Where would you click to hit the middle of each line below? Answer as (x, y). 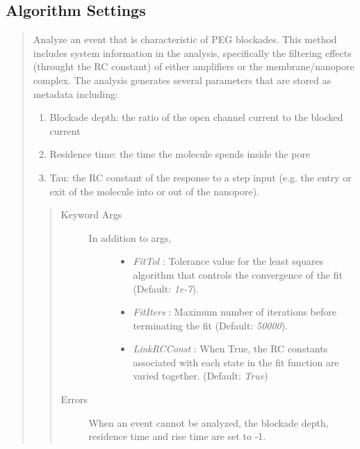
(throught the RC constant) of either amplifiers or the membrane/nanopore (194, 66)
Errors (74, 399)
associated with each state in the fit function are (236, 362)
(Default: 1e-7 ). (166, 288)
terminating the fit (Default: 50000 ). (211, 325)
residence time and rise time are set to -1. (177, 436)
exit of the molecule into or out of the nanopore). (155, 191)
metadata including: (75, 93)
